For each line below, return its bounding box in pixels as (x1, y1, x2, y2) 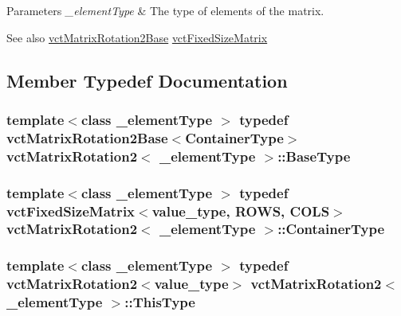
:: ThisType (124, 292, 195, 312)
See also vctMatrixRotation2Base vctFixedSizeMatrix (6, 29, 268, 45)
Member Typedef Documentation (6, 68, 288, 92)
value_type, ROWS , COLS (151, 201, 330, 220)
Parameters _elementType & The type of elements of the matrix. (6, 2, 324, 18)
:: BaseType (277, 146, 351, 166)
